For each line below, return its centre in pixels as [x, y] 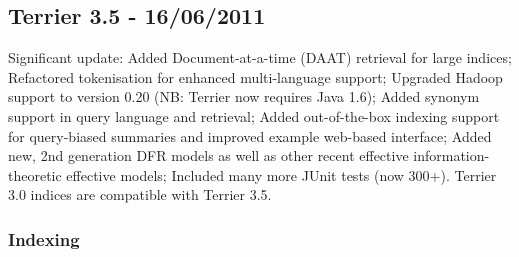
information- [451, 155]
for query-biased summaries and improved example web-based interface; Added [250, 135]
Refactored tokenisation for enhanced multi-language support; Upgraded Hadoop [255, 76]
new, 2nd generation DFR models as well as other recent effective [208, 155]
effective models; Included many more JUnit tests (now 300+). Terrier [281, 174]
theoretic [35, 174]
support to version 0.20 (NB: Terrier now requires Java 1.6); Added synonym [244, 96]
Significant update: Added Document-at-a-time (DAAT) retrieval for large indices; [260, 57]
